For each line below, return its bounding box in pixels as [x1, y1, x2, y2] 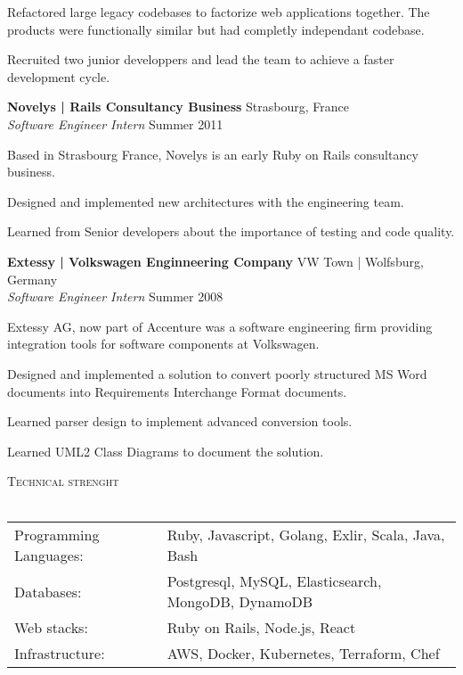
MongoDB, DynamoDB [167, 591, 313, 613]
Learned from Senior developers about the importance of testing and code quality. [7, 222, 455, 241]
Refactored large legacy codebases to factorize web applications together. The [7, 3, 430, 21]
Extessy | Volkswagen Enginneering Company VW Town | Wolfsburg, [7, 251, 424, 270]
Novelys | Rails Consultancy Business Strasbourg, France [7, 97, 349, 116]
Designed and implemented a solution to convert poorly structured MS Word [7, 364, 427, 383]
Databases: [14, 580, 82, 602]
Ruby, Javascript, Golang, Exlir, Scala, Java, [167, 524, 445, 546]
